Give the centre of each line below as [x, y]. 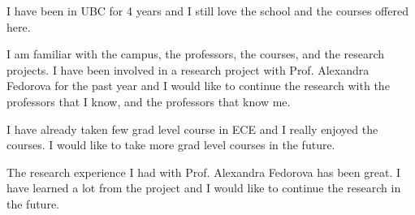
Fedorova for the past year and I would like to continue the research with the [198, 86]
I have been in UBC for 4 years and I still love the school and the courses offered [207, 11]
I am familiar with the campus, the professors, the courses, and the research [196, 54]
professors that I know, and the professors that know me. [149, 101]
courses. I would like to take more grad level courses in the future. [171, 145]
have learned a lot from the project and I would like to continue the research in [204, 188]
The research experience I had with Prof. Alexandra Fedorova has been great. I [203, 172]
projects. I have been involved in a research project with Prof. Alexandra [188, 69]
